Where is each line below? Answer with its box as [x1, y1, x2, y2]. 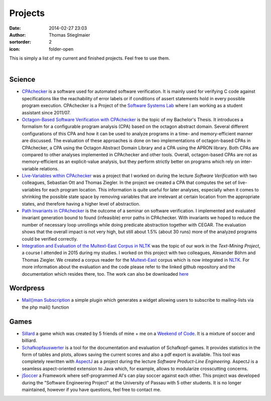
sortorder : [9, 39, 31, 45]
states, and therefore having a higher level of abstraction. [22, 200, 141, 207]
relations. [39, 165, 59, 171]
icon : [9, 46, 21, 52]
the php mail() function [22, 304, 69, 310]
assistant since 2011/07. [22, 109, 71, 115]
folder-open [49, 46, 74, 52]
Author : [9, 32, 26, 38]
